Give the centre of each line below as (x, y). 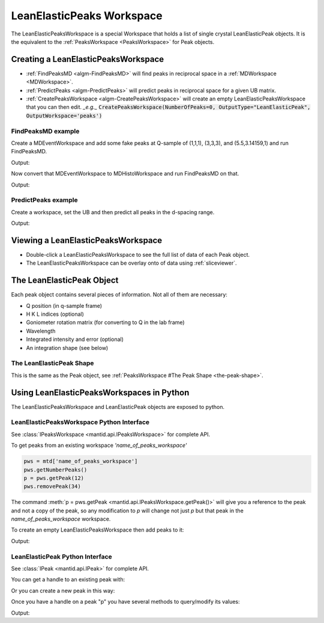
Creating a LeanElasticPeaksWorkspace (88, 59)
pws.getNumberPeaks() (55, 470)
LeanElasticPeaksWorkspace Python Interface (80, 422)
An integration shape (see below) (67, 348)
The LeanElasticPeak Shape (52, 363)
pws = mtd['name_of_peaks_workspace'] (81, 461)
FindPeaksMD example (45, 131)
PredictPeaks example (44, 200)
